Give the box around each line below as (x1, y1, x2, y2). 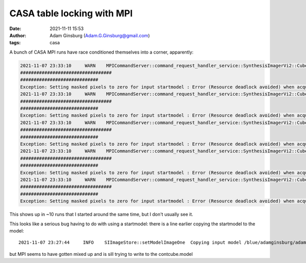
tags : (9, 40, 21, 46)
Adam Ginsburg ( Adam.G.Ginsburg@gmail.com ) (49, 32, 150, 38)
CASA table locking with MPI (9, 8, 133, 19)
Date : (9, 25, 21, 32)
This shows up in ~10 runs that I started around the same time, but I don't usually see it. (9, 212, 193, 218)
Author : (9, 32, 27, 38)
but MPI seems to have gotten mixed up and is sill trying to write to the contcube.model (9, 251, 193, 257)
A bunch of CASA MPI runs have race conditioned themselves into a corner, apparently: (9, 49, 194, 55)
